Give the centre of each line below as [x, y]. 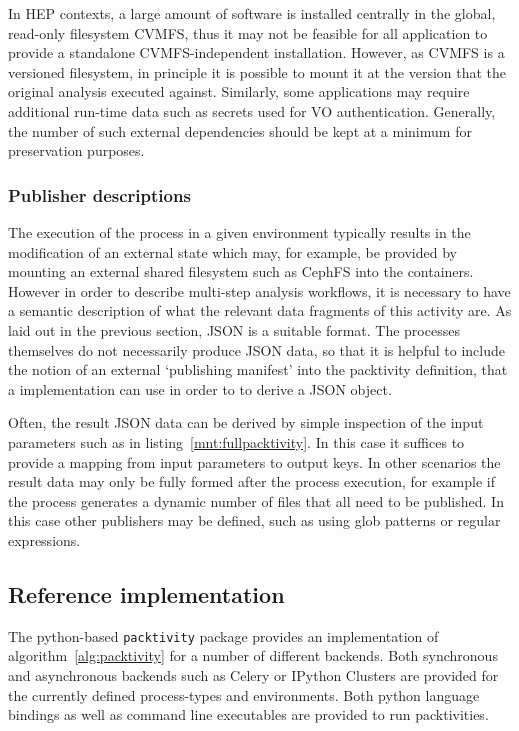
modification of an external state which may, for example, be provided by [232, 251]
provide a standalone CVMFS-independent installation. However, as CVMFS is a [256, 52]
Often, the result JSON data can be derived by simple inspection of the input [246, 422]
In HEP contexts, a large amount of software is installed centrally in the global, [252, 13]
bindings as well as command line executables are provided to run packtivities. [248, 714]
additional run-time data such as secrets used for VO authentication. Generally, [252, 110]
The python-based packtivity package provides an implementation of [223, 635]
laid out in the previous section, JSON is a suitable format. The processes [234, 329]
